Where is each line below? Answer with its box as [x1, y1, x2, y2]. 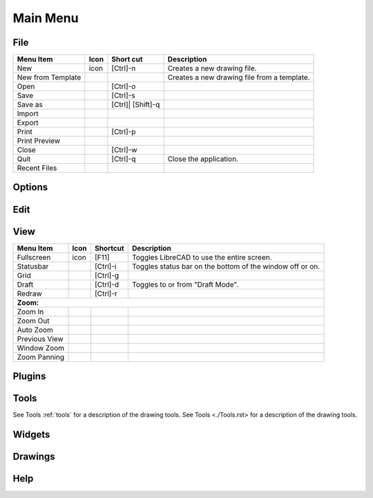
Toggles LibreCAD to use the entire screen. [131, 252, 272, 262]
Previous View [17, 334, 64, 343]
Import [17, 109, 39, 119]
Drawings [12, 450, 55, 462]
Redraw [17, 289, 43, 298]
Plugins [12, 370, 46, 383]
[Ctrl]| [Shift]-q [111, 100, 160, 110]
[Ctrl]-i [94, 261, 117, 271]
